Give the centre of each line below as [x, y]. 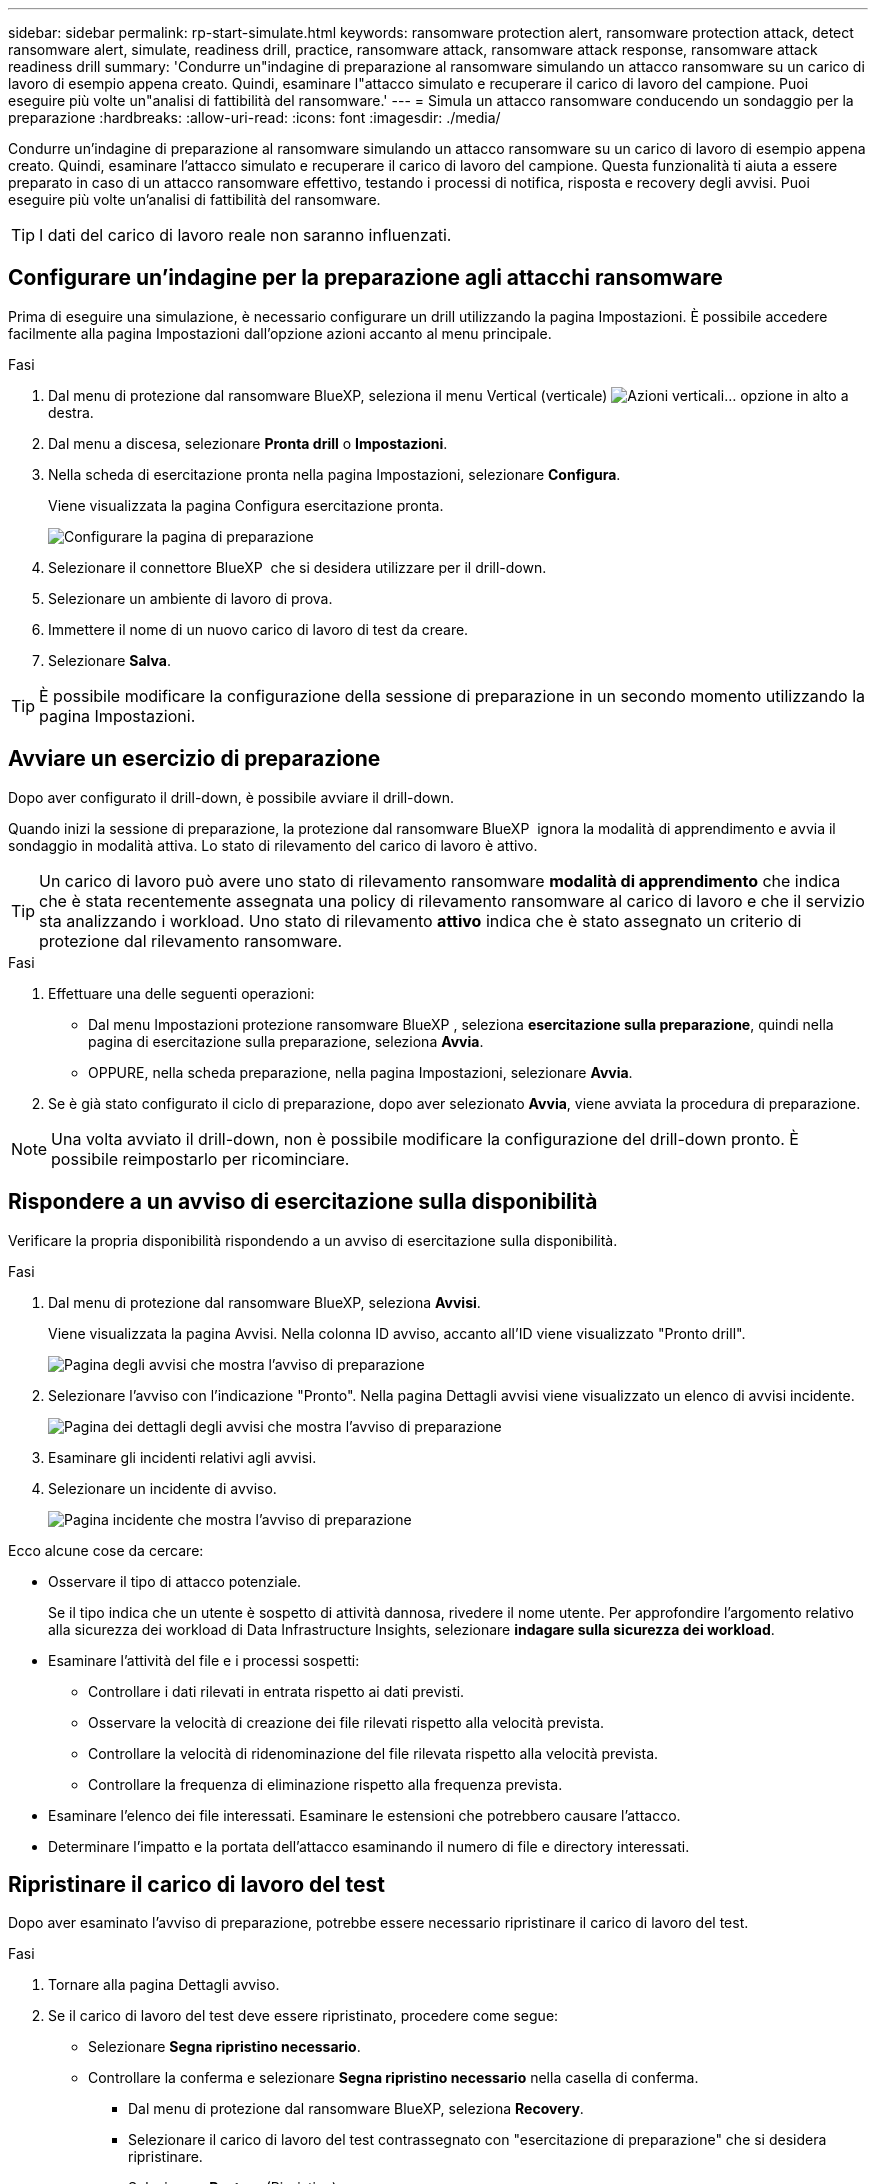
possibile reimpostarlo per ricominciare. [200, 1158]
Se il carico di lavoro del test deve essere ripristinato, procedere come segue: [303, 2016]
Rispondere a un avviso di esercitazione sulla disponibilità [303, 1202]
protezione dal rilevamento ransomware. [191, 940]
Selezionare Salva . [109, 660]
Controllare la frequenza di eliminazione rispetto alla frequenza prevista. [325, 1784]
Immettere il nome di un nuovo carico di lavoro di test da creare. [258, 629]
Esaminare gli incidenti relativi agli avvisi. [182, 1457]
